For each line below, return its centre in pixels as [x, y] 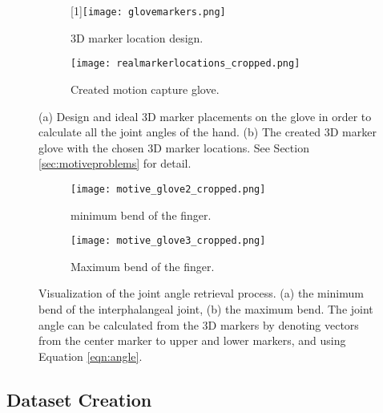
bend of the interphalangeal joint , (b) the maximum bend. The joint [206, 308]
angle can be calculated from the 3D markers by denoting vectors [199, 324]
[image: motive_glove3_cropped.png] [168, 241]
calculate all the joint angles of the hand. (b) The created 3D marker [208, 132]
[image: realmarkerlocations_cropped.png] [185, 64]
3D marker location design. [137, 37]
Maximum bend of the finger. [143, 266]
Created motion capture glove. [145, 89]
